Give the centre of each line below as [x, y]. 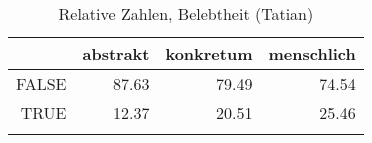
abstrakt [116, 53]
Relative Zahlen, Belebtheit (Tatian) [186, 13]
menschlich [312, 53]
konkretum [209, 53]
